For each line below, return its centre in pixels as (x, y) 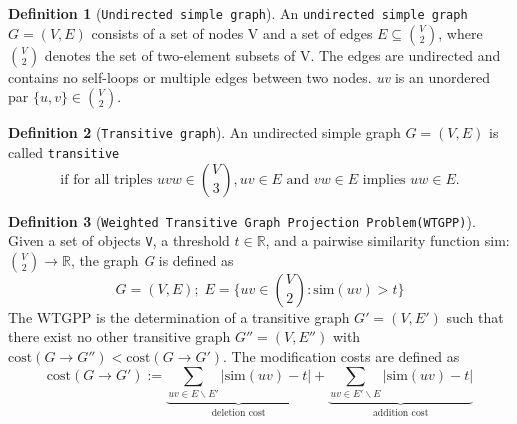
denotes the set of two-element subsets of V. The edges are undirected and (272, 54)
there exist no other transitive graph (119, 336)
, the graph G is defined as (152, 259)
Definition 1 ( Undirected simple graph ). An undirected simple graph (238, 13)
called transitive (64, 151)
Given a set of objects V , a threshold (119, 240)
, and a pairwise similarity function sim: (387, 240)
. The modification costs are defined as (341, 356)
